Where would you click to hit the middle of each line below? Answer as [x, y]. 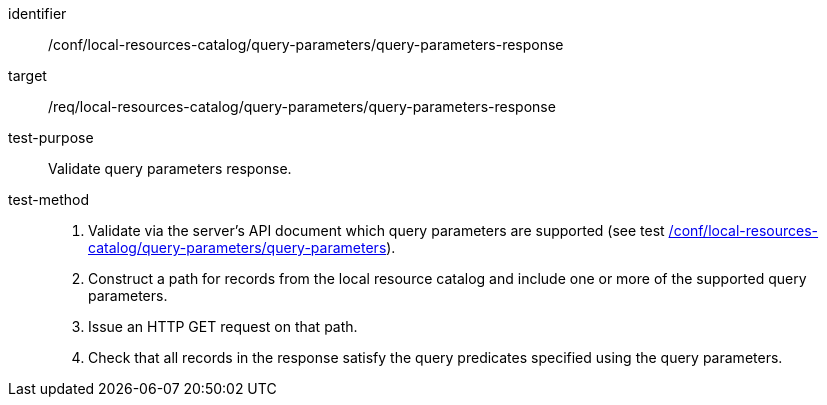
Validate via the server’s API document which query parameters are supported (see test [376, 230]
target [27, 75]
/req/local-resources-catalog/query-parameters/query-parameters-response [302, 106]
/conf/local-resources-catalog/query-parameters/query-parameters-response [306, 44]
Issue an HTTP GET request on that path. [223, 326]
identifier [37, 13]
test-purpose [51, 137]
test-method [48, 199]
